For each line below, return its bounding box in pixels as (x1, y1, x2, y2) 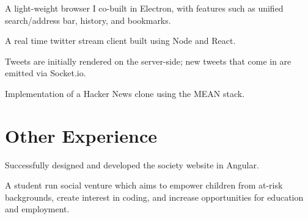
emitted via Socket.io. (5, 66, 86, 79)
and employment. (5, 203, 70, 215)
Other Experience (5, 123, 157, 148)
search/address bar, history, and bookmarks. (5, 13, 171, 26)
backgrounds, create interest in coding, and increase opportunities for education (5, 190, 304, 203)
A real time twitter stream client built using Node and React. (5, 34, 236, 47)
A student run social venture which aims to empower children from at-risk (5, 179, 283, 192)
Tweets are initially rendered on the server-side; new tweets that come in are (5, 54, 291, 67)
